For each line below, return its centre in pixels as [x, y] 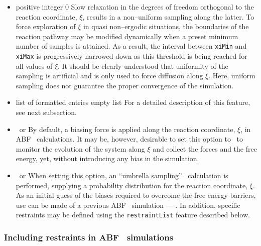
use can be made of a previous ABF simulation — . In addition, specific [128, 205]
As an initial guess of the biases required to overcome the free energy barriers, [136, 195]
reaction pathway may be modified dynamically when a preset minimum [127, 36]
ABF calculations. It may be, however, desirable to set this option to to [129, 139]
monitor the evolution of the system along [80, 148]
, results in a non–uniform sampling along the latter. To [168, 16]
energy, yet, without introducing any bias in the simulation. [107, 158]
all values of [34, 66]
